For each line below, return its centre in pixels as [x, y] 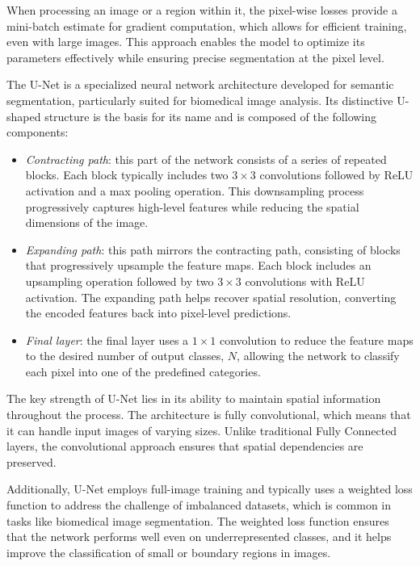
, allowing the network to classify [318, 356]
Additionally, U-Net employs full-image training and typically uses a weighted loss [210, 489]
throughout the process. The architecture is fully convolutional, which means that [209, 415]
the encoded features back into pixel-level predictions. [158, 313]
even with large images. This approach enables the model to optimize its [186, 42]
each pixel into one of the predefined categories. [143, 371]
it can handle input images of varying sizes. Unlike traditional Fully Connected [202, 430]
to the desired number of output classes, [125, 356]
